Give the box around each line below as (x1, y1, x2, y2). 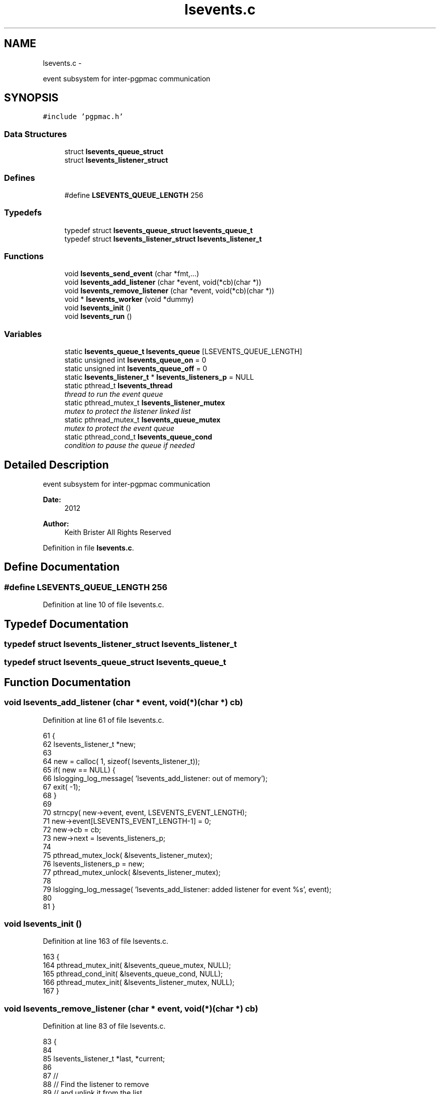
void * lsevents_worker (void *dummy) (64, 295, 194, 304)
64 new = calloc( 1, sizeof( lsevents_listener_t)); (43, 756, 200, 765)
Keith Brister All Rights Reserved (64, 528, 171, 537)
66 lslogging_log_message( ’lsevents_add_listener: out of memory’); (43, 774, 268, 783)
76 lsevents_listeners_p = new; (43, 859, 145, 868)
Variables (4, 329, 42, 339)
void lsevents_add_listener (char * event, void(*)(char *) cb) (4, 697, 243, 708)
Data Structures (4, 129, 67, 139)
